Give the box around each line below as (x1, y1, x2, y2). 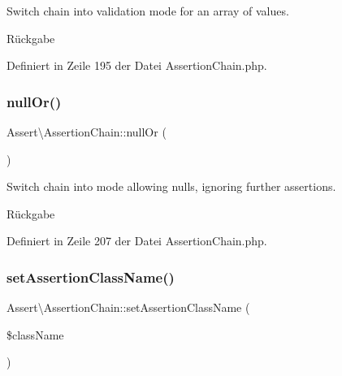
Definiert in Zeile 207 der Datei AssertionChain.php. (6, 232, 267, 249)
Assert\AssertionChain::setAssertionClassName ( (6, 299, 250, 316)
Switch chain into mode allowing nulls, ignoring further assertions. (6, 178, 336, 195)
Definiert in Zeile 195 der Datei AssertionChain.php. (6, 57, 267, 74)
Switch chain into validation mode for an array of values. (6, 2, 289, 19)
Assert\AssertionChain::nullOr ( (6, 123, 167, 140)
